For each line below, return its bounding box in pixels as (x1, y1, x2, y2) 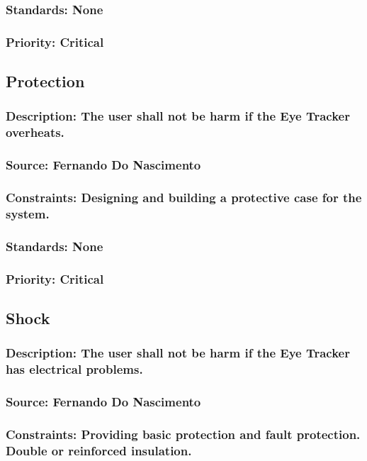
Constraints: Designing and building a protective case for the (6, 189, 362, 206)
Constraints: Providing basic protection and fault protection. (6, 425, 361, 443)
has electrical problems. (6, 360, 143, 378)
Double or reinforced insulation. (6, 441, 192, 459)
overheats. (6, 123, 64, 141)
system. (6, 204, 50, 222)
